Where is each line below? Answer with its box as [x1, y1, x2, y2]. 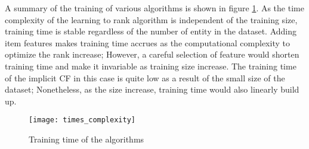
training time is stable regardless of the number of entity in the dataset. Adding [5, 25, 296, 37]
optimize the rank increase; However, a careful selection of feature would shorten [5, 48, 299, 61]
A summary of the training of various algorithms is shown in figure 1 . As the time [5, 2, 304, 14]
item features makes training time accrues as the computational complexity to [5, 36, 290, 49]
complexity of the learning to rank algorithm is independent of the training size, [5, 13, 298, 26]
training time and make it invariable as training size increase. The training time [5, 59, 296, 72]
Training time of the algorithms [29, 133, 144, 145]
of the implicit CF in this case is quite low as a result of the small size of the [5, 71, 285, 84]
